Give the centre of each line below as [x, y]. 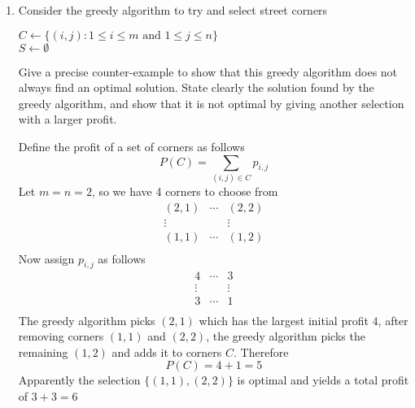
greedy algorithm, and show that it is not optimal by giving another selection [211, 103]
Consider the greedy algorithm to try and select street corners [173, 10]
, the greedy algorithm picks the [286, 336]
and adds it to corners [167, 352]
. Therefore [261, 352]
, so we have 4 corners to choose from [185, 191]
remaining [43, 352]
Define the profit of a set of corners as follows [131, 146]
